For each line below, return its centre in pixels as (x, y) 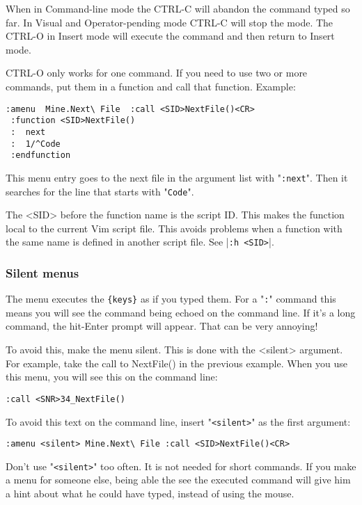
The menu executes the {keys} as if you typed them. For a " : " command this (171, 299)
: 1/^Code (36, 144)
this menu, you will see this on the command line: (112, 377)
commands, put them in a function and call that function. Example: (151, 86)
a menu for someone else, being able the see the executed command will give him (178, 480)
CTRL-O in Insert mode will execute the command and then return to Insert (170, 36)
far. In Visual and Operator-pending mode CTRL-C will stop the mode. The (170, 22)
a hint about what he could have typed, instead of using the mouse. (150, 494)
